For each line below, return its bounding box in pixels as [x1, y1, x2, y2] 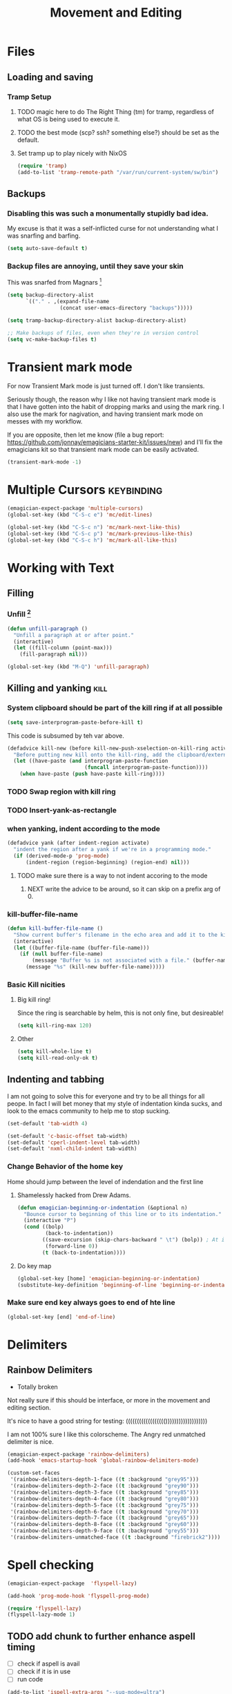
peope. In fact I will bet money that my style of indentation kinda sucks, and [7, 1099, 222, 1107]
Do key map [17, 1262, 52, 1270]
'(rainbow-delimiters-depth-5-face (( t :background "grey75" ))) [10, 1501, 199, 1509]
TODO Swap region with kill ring [7, 786, 116, 796]
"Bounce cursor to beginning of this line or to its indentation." [23, 1210, 222, 1217]
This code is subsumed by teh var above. [7, 731, 124, 740]
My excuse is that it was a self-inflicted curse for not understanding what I [7, 225, 219, 233]
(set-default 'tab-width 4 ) [7, 1120, 88, 1127]
